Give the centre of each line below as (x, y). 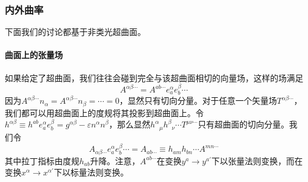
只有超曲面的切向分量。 (243, 124)
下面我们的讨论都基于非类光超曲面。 (75, 32)
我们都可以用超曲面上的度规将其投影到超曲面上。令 (104, 112)
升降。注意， (115, 160)
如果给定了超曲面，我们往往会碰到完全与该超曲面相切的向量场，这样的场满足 (154, 77)
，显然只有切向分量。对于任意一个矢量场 (198, 100)
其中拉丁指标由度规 (42, 160)
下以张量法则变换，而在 (257, 160)
